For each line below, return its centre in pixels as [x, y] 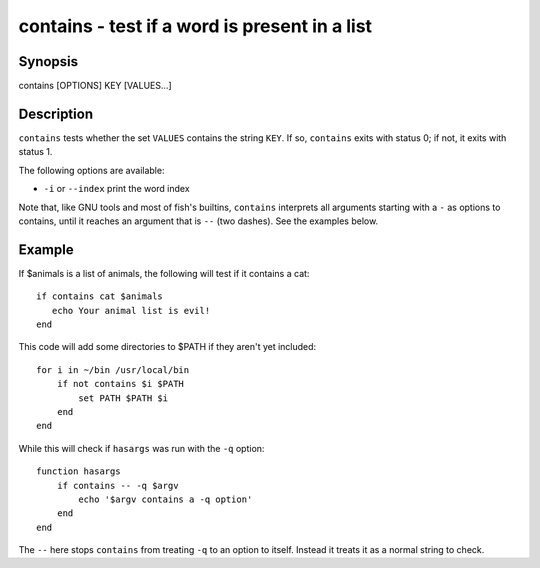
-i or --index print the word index [116, 189]
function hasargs [78, 471]
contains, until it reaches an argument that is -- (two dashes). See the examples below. [198, 221]
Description [56, 113]
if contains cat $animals [100, 296]
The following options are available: [91, 170]
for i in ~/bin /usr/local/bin [113, 369]
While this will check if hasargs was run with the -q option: [141, 448]
